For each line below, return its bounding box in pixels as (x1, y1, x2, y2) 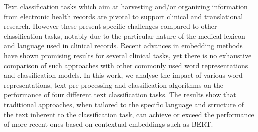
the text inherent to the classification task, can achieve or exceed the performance (4, 109, 254, 119)
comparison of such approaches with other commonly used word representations (4, 60, 248, 70)
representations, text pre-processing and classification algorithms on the (4, 79, 224, 90)
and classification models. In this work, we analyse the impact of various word (4, 70, 243, 80)
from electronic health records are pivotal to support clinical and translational (4, 11, 243, 21)
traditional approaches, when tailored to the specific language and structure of (4, 99, 244, 109)
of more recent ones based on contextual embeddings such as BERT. (4, 119, 213, 129)
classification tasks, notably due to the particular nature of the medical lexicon (4, 30, 245, 41)
